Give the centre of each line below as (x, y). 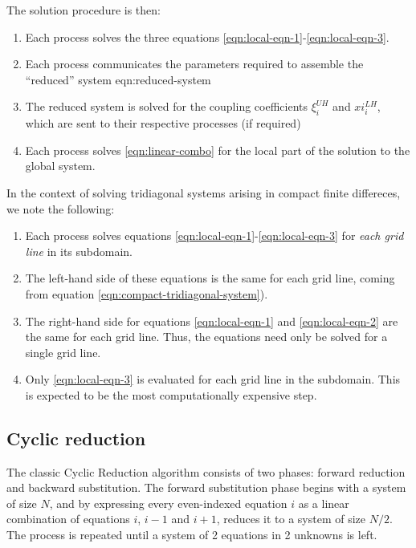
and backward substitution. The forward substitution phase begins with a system (206, 487)
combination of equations (68, 519)
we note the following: (61, 208)
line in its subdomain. (79, 251)
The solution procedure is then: (84, 10)
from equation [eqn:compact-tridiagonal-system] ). (147, 293)
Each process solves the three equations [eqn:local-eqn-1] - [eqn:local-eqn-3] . (207, 37)
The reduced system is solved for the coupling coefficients (166, 106)
